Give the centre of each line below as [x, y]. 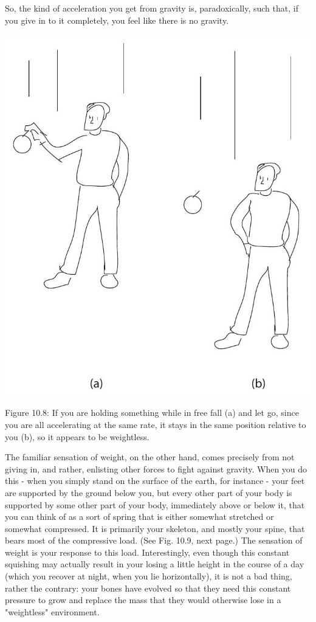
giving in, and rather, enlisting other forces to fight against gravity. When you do [156, 468]
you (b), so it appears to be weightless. [77, 436]
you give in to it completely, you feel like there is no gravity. [117, 20]
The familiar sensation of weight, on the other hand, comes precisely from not [150, 457]
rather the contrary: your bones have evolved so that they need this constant [148, 588]
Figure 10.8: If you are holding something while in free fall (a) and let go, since [152, 413]
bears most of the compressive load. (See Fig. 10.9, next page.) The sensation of [154, 540]
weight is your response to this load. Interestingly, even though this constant [147, 552]
